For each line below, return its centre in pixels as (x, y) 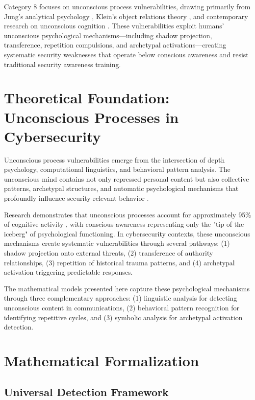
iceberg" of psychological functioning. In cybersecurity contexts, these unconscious (127, 233)
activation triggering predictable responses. (68, 272)
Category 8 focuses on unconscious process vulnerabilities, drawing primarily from (127, 6)
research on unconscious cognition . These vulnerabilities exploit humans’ (114, 26)
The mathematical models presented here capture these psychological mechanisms (127, 288)
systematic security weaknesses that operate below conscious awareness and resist (126, 54)
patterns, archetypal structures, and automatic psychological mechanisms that (121, 188)
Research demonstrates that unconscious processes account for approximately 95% (127, 214)
